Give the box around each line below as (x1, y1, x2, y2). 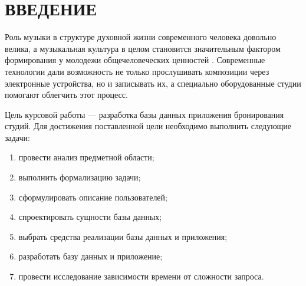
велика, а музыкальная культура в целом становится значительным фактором (5, 42, 281, 54)
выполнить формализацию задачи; (18, 171, 141, 183)
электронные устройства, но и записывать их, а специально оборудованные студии (5, 77, 301, 89)
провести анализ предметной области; (18, 151, 154, 163)
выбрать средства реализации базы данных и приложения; (18, 230, 228, 242)
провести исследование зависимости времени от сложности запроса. (18, 270, 264, 282)
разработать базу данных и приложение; (18, 250, 163, 262)
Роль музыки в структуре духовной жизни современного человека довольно (5, 31, 277, 43)
